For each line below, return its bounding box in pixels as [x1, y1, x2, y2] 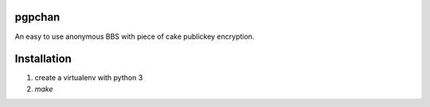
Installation [14, 52, 72, 66]
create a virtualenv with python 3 [34, 73, 143, 82]
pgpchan [14, 10, 61, 24]
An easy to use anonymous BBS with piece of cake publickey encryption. [14, 32, 255, 41]
